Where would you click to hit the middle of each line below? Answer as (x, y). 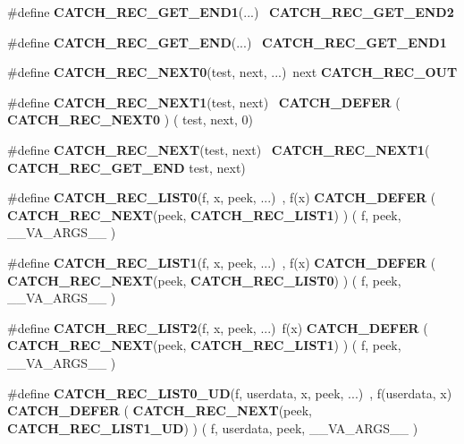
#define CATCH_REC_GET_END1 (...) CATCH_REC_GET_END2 (231, 12)
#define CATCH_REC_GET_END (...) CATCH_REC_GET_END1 (227, 42)
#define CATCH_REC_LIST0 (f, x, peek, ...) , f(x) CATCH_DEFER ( (222, 197)
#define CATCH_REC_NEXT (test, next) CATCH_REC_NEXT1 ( (219, 149)
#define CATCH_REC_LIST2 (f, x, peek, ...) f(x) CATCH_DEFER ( (218, 327)
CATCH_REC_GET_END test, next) (127, 167)
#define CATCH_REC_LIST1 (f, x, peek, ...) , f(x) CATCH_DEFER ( (222, 262)
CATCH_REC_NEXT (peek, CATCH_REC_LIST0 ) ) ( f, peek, (204, 280)
